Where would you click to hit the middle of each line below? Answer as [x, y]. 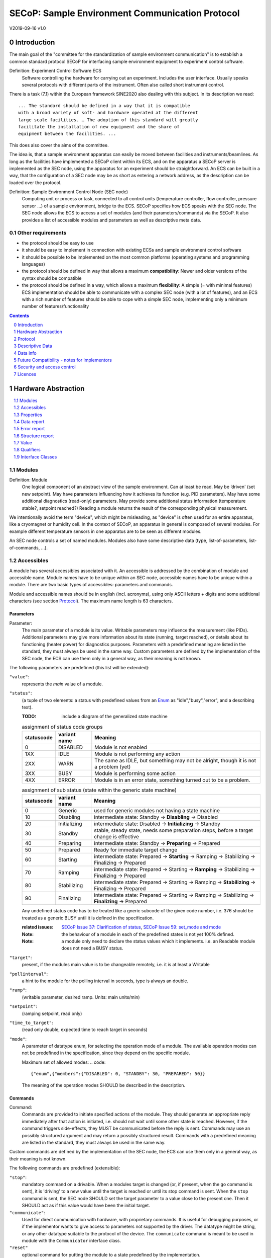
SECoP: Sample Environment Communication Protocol [125, 13]
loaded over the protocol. [35, 182]
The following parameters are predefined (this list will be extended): [80, 667]
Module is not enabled [121, 747]
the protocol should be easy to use [58, 243]
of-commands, [25, 547]
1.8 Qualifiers [27, 450]
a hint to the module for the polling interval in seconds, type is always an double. [105, 981]
